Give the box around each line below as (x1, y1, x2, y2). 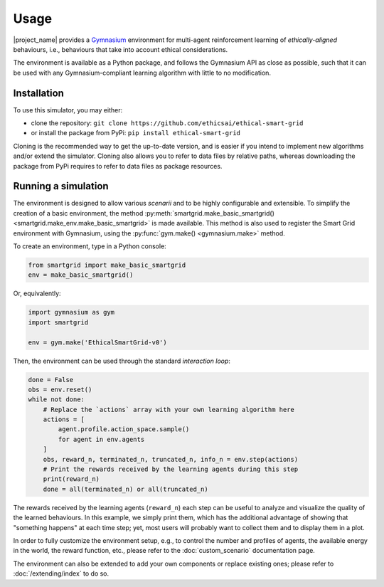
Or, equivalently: (13, 289, 61, 298)
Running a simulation (13, 180, 110, 192)
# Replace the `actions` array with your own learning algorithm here (43, 406, 295, 413)
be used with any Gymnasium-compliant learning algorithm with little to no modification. (13, 68, 272, 77)
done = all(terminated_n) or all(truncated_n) (43, 485, 209, 493)
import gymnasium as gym (28, 308, 115, 317)
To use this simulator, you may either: (13, 105, 123, 114)
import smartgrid (28, 318, 89, 327)
